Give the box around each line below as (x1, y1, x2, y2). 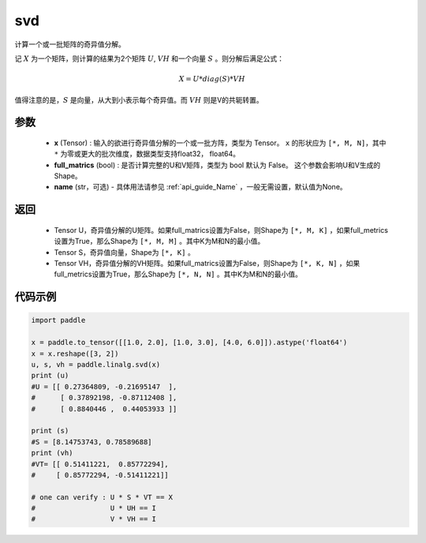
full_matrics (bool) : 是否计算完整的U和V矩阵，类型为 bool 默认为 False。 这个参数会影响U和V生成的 (54, 160, 381, 170)
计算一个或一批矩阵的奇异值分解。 (14, 39, 125, 49)
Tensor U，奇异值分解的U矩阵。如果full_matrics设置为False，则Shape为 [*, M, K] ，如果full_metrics (54, 225, 388, 234)
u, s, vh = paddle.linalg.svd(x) (31, 360, 161, 369)
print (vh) (31, 448, 73, 458)
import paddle (31, 316, 86, 325)
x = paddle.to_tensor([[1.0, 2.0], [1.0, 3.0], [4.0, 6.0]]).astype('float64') (31, 338, 348, 347)
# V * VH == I (31, 515, 157, 524)
